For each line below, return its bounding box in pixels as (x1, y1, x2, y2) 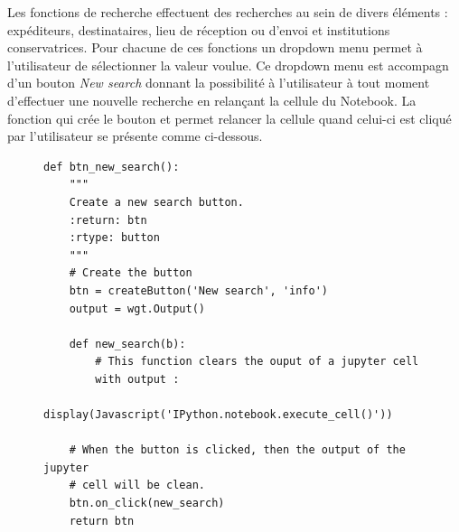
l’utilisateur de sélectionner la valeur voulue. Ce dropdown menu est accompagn (7, 55, 449, 74)
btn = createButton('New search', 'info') (69, 284, 328, 297)
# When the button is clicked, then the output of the (69, 443, 406, 457)
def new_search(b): (69, 337, 186, 350)
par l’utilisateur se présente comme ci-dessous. (7, 126, 263, 145)
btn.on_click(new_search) (69, 497, 225, 510)
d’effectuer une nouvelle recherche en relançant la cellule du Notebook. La (7, 90, 417, 109)
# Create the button (69, 266, 192, 280)
